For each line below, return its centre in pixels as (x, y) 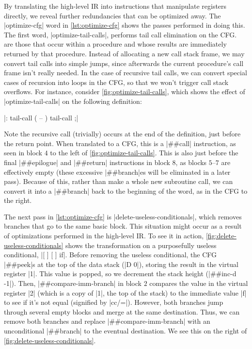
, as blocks (191, 162)
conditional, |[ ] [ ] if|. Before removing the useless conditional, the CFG (110, 255)
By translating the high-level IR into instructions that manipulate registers (115, 6)
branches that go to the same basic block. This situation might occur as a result (123, 226)
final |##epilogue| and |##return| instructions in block (87, 162)
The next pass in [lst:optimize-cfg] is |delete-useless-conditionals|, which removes (123, 216)
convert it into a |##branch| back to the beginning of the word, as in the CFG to (126, 191)
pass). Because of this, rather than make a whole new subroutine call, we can (118, 181)
